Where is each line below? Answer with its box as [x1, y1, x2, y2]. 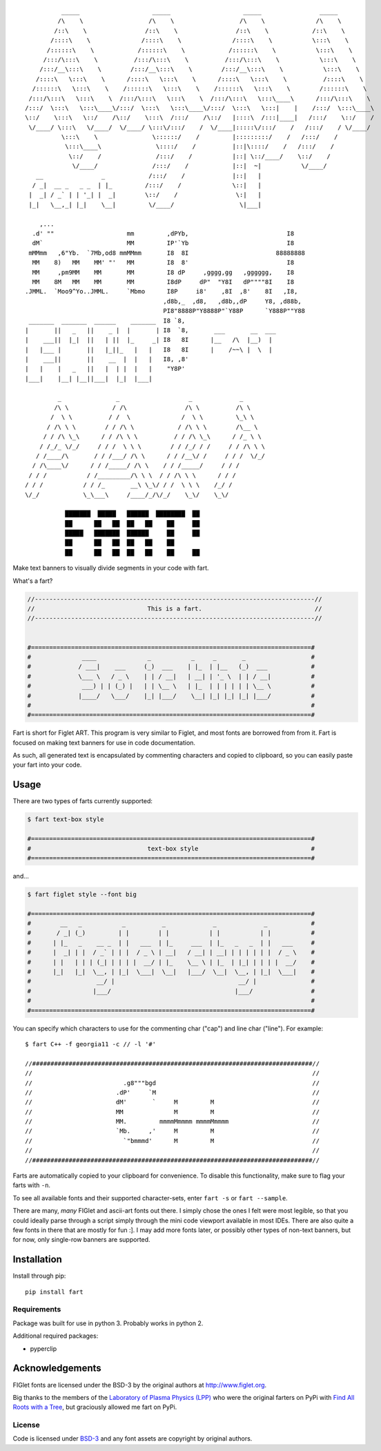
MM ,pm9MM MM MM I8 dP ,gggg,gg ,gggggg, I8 [32, 268, 295, 276]
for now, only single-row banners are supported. [12, 1236, 151, 1244]
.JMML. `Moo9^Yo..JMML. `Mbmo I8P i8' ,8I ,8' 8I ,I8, [25, 287, 298, 296]
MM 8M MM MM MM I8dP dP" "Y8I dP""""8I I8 [32, 278, 295, 286]
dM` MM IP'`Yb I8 [32, 239, 295, 247]
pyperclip [30, 1344, 57, 1353]
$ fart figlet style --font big [27, 890, 137, 898]
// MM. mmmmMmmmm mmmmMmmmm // [25, 1117, 320, 1126]
